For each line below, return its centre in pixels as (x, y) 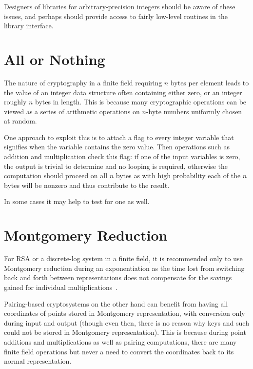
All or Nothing (55, 59)
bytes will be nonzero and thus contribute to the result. (87, 185)
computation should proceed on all (56, 175)
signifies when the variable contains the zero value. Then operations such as (117, 147)
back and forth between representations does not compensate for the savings (118, 277)
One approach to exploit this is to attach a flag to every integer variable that (119, 137)
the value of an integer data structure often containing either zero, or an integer (123, 92)
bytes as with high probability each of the (178, 175)
